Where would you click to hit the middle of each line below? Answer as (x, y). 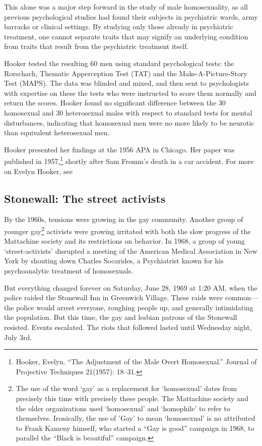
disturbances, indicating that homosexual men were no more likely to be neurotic (129, 122)
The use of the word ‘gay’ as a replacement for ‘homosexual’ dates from (126, 388)
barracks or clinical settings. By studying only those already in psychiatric (119, 26)
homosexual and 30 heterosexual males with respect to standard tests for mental (128, 112)
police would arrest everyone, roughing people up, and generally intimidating (135, 307)
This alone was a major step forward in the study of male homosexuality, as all (126, 7)
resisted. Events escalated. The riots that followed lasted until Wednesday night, (128, 327)
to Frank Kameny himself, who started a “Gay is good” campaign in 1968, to (135, 428)
